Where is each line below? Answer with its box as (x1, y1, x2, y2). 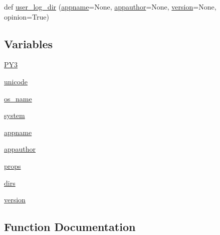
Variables (4, 36, 53, 51)
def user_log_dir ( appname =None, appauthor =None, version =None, (4, 2, 216, 12)
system (4, 110, 25, 121)
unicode (4, 76, 28, 86)
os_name (4, 93, 32, 103)
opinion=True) (4, 11, 49, 22)
